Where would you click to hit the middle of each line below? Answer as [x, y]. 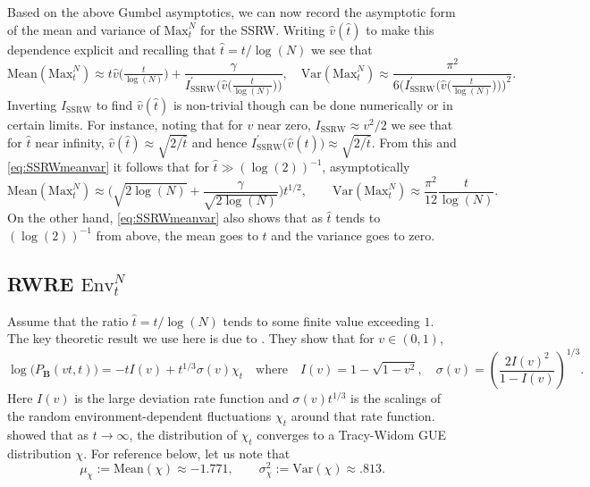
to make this [400, 29]
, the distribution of [183, 434]
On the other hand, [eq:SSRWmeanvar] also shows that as [165, 218]
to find [114, 104]
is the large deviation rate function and [181, 398]
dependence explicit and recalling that [112, 49]
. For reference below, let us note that [187, 453]
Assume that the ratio [68, 320]
